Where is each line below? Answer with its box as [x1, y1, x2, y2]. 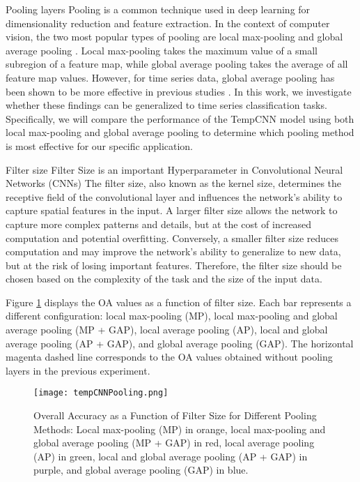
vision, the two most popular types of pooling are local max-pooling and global [6, 29, 343, 44]
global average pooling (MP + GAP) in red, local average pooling [33, 435, 315, 450]
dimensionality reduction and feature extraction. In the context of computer [6, 15, 330, 30]
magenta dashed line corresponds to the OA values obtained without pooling [6, 349, 333, 364]
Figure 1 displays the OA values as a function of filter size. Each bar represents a [6, 294, 352, 309]
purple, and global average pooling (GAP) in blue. [33, 462, 249, 477]
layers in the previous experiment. [6, 363, 150, 377]
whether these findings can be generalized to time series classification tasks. [6, 98, 327, 112]
